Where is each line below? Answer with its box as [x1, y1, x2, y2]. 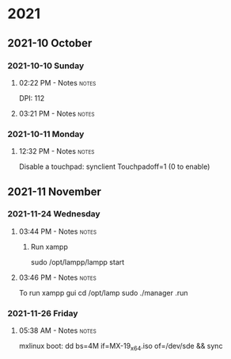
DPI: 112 [18, 93, 45, 103]
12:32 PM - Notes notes [18, 147, 95, 156]
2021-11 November [7, 185, 102, 198]
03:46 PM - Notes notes [18, 273, 97, 282]
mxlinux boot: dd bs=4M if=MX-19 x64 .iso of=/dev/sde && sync [18, 342, 223, 353]
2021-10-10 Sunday [7, 60, 85, 71]
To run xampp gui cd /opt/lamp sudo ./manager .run [18, 288, 188, 297]
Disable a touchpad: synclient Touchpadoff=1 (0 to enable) [18, 162, 210, 171]
